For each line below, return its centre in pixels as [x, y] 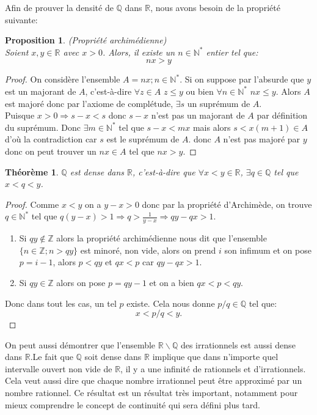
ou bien [200, 91]
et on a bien [172, 282]
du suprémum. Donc [43, 127]
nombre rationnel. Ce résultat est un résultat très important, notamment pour [151, 393]
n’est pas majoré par [262, 139]
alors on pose [81, 282]
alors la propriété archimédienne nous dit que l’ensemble [162, 238]
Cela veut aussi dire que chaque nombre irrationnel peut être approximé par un [154, 380]
